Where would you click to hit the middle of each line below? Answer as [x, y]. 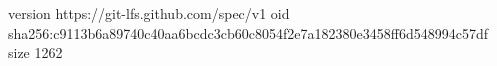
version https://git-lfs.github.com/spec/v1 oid [149, 13]
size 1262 [35, 52]
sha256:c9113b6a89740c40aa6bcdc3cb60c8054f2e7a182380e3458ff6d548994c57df [248, 32]
